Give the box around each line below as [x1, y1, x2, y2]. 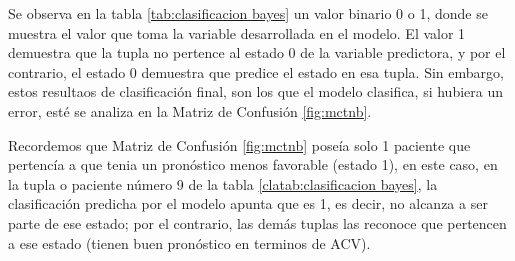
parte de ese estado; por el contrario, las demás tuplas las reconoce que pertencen [8, 212, 507, 233]
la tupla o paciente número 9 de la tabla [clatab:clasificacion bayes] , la [8, 173, 438, 194]
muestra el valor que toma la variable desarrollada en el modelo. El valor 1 [8, 22, 466, 43]
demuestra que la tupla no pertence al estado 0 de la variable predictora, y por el [8, 42, 506, 63]
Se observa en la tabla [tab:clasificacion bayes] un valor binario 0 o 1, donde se [8, 3, 488, 23]
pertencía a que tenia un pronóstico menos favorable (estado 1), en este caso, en [8, 154, 498, 175]
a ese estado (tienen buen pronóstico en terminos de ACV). [8, 232, 371, 253]
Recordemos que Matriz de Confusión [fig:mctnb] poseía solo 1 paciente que [8, 134, 471, 155]
